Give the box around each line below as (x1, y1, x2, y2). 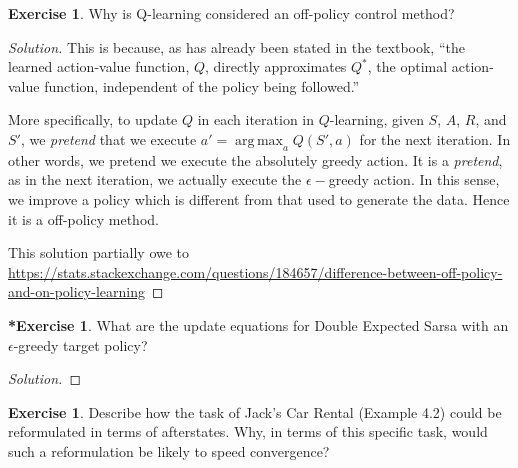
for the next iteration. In (359, 128, 511, 149)
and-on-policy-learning (8, 281, 145, 302)
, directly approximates (205, 56, 347, 77)
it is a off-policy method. (8, 208, 159, 229)
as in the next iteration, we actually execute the (8, 169, 302, 190)
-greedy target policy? (13, 334, 148, 355)
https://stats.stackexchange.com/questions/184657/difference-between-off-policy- (8, 261, 503, 282)
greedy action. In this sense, (328, 169, 500, 190)
